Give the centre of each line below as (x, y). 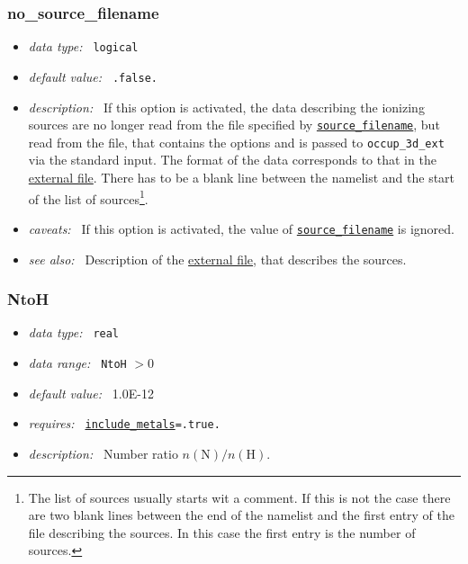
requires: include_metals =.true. (124, 423)
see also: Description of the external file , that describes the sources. (217, 259)
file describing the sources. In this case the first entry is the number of (222, 532)
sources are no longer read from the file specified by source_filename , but (234, 125)
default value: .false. (93, 76)
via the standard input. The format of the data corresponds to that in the (232, 160)
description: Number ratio (103, 453)
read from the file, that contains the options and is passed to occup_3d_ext (236, 142)
